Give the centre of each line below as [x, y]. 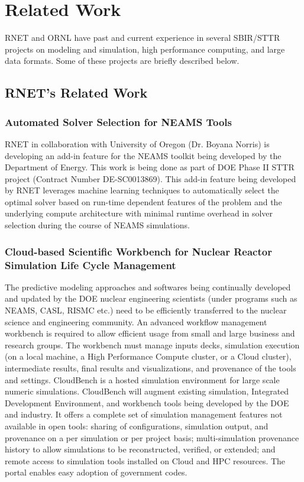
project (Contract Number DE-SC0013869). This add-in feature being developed [151, 178]
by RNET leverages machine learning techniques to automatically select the [142, 190]
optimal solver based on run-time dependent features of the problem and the [143, 201]
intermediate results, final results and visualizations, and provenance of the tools [151, 368]
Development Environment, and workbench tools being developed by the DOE [147, 402]
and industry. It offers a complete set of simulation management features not [144, 414]
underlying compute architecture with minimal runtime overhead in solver [139, 213]
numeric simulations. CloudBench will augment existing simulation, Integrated [147, 391]
